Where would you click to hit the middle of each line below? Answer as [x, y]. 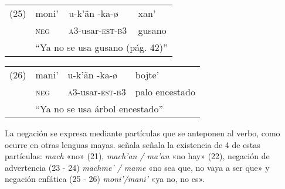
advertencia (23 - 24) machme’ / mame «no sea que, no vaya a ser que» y [137, 167]
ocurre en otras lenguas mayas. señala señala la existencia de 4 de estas [133, 144]
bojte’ [147, 75]
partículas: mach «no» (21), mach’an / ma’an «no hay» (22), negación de [137, 156]
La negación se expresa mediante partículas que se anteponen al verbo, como [142, 133]
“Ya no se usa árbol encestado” [99, 109]
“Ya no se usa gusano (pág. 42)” [101, 47]
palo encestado [165, 92]
